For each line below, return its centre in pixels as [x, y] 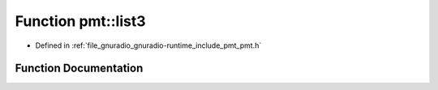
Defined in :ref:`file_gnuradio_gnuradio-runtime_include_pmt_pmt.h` [148, 45]
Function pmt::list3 [80, 21]
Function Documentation [79, 69]
